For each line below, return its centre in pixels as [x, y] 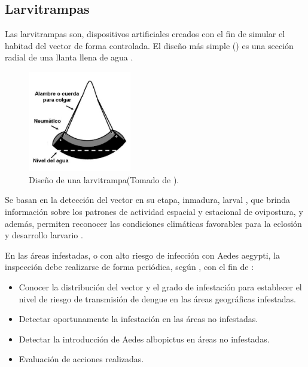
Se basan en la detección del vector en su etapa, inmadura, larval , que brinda [148, 200]
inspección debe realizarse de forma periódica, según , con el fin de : [129, 267]
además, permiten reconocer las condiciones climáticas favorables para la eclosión [153, 223]
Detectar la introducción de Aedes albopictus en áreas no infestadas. [144, 339]
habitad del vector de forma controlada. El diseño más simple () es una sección [149, 45]
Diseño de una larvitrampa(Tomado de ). [104, 179]
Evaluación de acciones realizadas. [81, 359]
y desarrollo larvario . [44, 235]
